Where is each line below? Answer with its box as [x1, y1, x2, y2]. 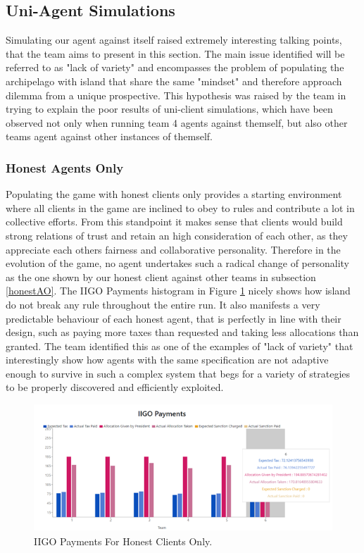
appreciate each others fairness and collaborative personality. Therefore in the [6, 242, 341, 256]
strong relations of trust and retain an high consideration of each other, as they [6, 228, 348, 242]
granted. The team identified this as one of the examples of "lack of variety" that [6, 338, 353, 353]
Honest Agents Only [6, 159, 124, 176]
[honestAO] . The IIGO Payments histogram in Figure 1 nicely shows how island [6, 283, 351, 298]
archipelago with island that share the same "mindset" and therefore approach [6, 73, 342, 88]
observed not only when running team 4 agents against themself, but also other [6, 115, 348, 130]
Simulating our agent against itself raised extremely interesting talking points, [6, 32, 342, 47]
